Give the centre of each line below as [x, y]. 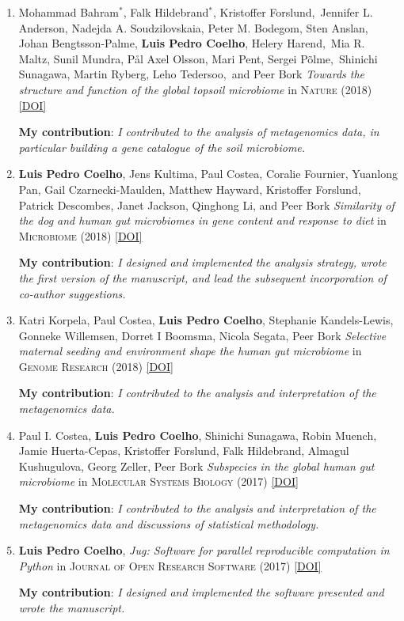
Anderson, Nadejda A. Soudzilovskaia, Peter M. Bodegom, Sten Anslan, [193, 27]
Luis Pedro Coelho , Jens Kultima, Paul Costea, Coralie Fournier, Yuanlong [208, 174]
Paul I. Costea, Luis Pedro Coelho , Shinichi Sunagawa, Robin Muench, [198, 435]
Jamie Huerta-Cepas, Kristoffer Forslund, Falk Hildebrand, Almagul [184, 451]
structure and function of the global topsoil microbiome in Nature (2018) [195, 89]
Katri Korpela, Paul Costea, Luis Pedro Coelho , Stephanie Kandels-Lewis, [206, 320]
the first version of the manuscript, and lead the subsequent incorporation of [202, 277]
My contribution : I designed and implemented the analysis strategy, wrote [202, 262]
